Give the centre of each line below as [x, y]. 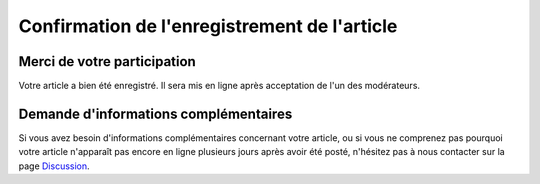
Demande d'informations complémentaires [155, 113]
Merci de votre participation [107, 61]
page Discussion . [54, 166]
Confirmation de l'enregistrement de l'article [208, 26]
